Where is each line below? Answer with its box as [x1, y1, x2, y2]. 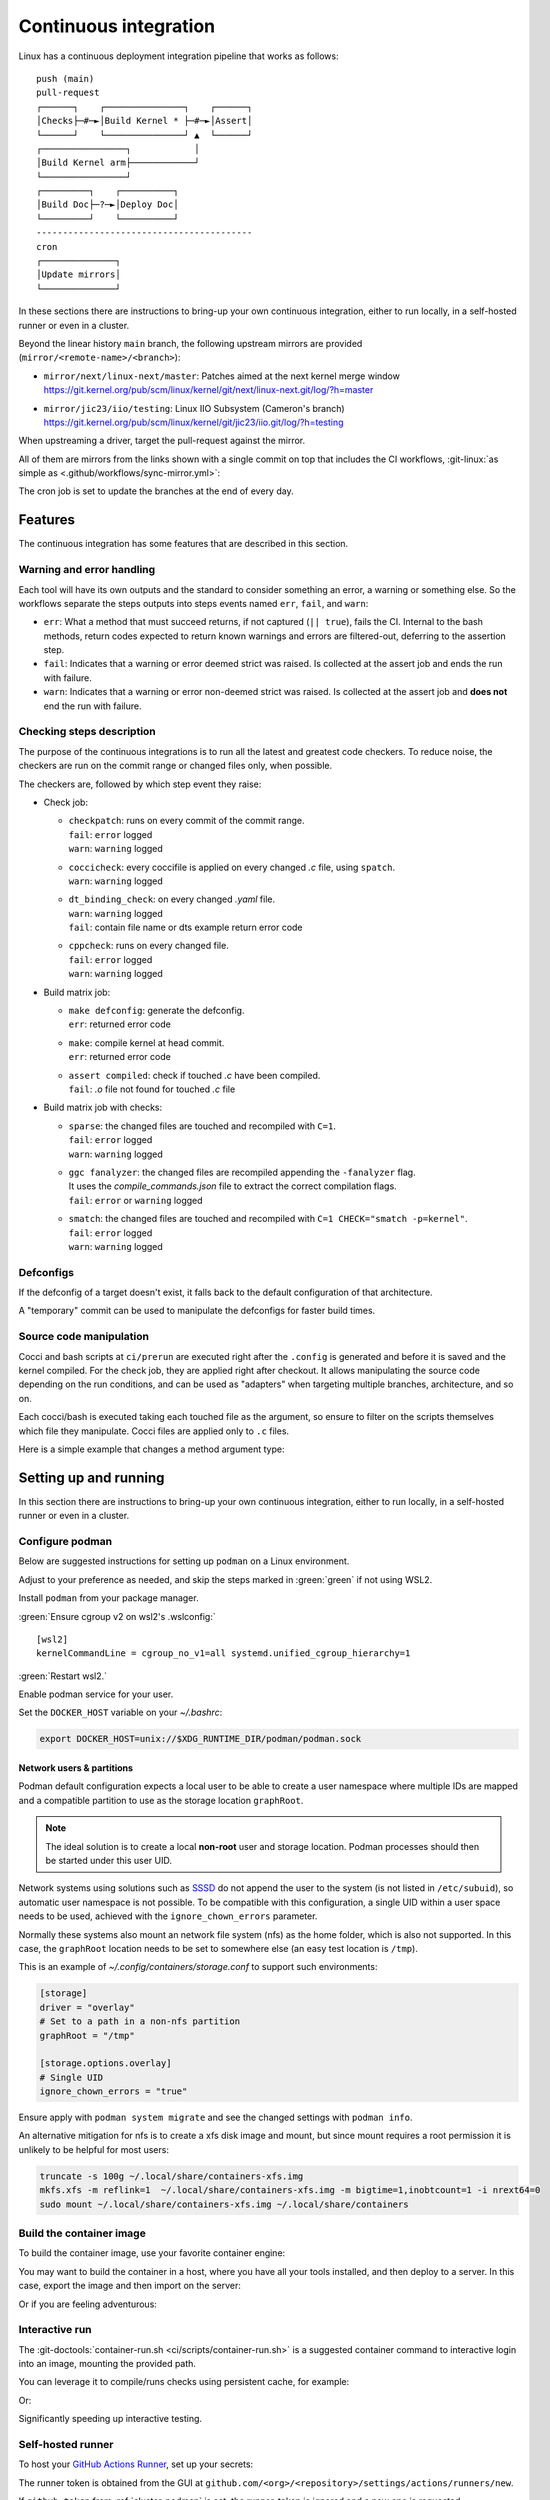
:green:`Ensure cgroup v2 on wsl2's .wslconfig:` [18, 1610, 216, 1622]
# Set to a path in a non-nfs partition [39, 2016, 240, 2027]
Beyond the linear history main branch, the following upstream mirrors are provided [18, 337, 363, 349]
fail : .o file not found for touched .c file [68, 1083, 236, 1095]
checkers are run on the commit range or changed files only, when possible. [18, 760, 333, 772]
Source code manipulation [18, 1330, 150, 1344]
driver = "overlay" [39, 2001, 135, 2013]
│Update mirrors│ [36, 269, 121, 280]
